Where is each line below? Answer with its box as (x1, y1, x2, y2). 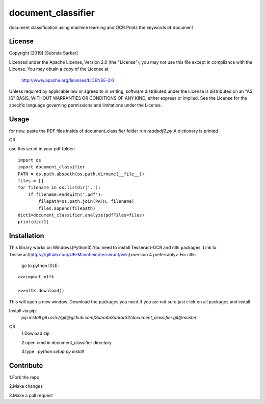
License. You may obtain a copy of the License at (9, 66, 109, 72)
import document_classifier (18, 164, 85, 170)
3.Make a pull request (9, 392, 53, 398)
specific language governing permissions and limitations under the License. (9, 102, 162, 108)
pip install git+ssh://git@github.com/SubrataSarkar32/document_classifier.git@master (21, 315, 197, 321)
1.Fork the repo (9, 374, 40, 380)
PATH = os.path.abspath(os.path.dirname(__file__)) (18, 171, 145, 177)
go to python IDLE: (21, 263, 59, 269)
